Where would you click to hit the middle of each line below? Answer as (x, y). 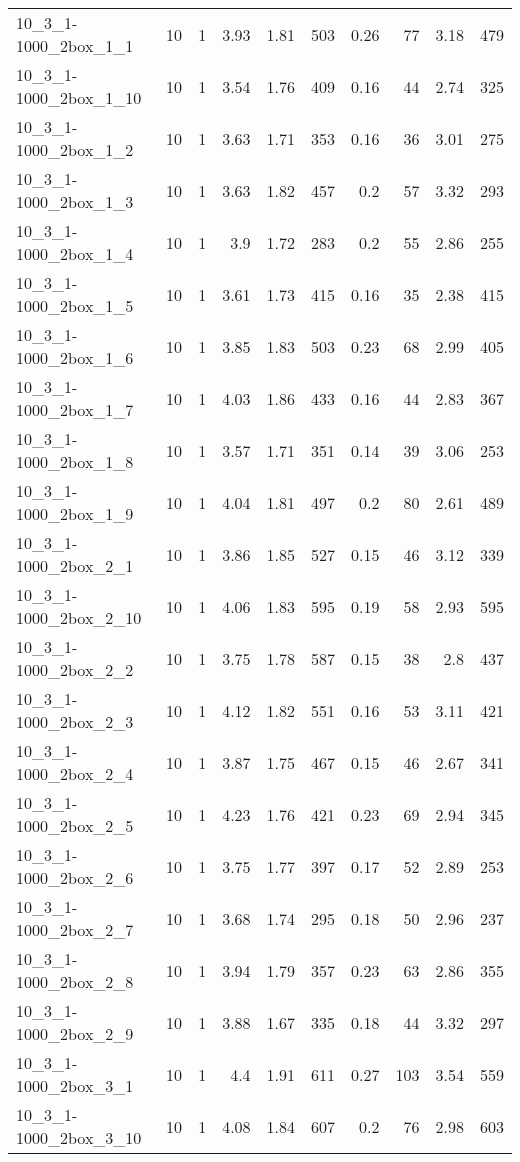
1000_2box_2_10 (79, 617)
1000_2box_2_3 (75, 721)
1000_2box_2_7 (75, 929)
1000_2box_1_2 (75, 149)
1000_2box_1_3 (75, 201)
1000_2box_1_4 (75, 253)
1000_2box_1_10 (79, 97)
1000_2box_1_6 (75, 357)
